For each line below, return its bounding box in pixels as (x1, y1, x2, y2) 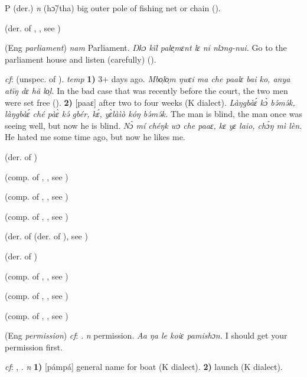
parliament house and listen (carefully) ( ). (5, 53, 156, 65)
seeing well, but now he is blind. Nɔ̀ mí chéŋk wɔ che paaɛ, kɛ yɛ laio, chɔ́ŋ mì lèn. (5, 119, 302, 131)
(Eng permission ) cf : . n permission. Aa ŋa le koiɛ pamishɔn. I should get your (5, 329, 288, 342)
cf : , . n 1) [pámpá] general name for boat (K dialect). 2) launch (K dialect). (5, 360, 283, 373)
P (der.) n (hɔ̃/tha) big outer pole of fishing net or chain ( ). (5, 2, 221, 14)
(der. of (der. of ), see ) (5, 230, 88, 242)
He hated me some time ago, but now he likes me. (5, 131, 185, 143)
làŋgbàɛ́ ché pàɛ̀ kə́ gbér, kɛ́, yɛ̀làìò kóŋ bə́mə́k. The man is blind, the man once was (5, 108, 302, 120)
